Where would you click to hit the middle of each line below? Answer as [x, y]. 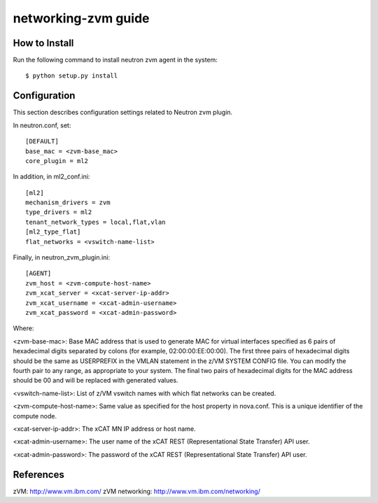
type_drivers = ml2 [59, 212]
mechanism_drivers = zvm [68, 203]
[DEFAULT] [42, 141]
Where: [23, 328]
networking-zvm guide [81, 18]
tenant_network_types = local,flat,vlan [96, 222]
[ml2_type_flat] [53, 232]
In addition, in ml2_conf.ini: [51, 177]
